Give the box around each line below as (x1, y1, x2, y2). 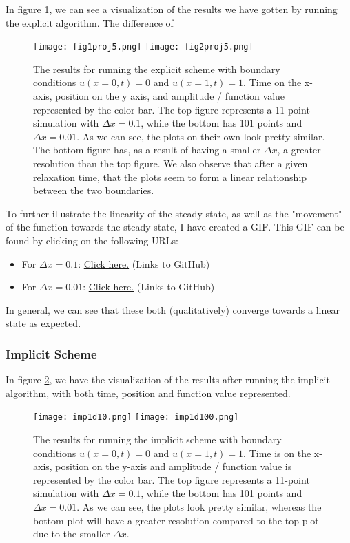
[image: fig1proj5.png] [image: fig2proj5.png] (33, 42, 254, 52)
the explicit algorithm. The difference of (6, 15, 174, 30)
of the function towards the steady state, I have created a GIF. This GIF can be (6, 220, 344, 234)
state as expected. (6, 316, 81, 330)
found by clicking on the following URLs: (6, 233, 178, 247)
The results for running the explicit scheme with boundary (33, 61, 280, 76)
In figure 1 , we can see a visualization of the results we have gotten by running (6, 2, 338, 16)
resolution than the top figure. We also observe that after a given (33, 156, 308, 170)
